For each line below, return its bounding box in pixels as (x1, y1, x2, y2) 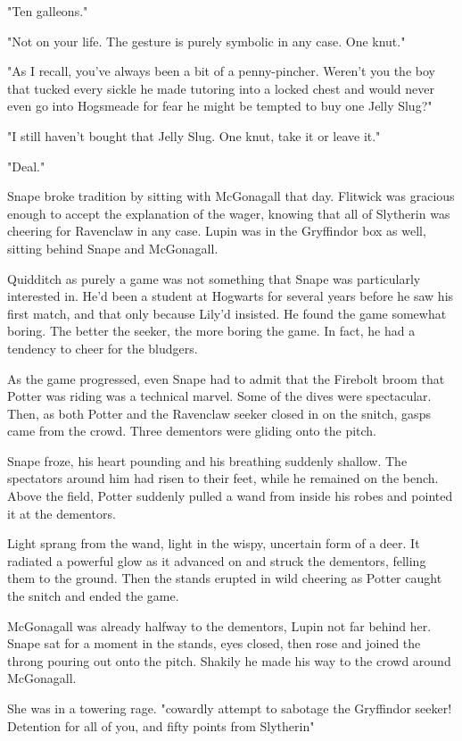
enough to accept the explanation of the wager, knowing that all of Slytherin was (7, 204, 450, 222)
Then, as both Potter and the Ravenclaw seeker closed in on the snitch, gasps (7, 404, 431, 422)
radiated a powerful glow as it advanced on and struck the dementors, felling (7, 551, 426, 570)
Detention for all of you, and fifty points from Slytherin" (7, 716, 315, 735)
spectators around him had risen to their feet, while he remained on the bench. (7, 469, 439, 487)
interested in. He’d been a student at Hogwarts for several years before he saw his (7, 287, 454, 305)
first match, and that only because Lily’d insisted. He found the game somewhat (7, 304, 447, 322)
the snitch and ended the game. (7, 587, 179, 605)
